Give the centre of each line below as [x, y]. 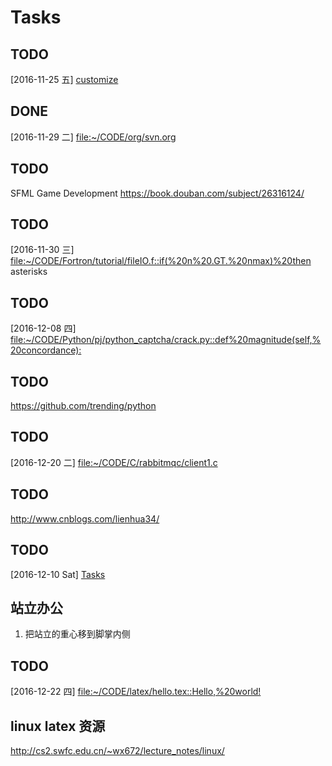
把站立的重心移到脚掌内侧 [77, 634]
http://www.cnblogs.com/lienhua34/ [85, 518]
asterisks [29, 272]
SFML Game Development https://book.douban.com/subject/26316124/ [157, 193]
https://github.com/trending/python [83, 406]
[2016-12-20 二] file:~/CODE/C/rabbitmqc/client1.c [114, 462]
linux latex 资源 [58, 726]
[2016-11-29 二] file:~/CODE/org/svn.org [93, 137]
